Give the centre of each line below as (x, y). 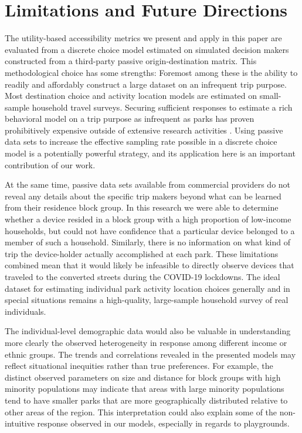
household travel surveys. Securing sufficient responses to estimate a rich (162, 107)
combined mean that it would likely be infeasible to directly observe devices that (150, 265)
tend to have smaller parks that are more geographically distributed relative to (146, 400)
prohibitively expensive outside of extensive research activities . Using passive (144, 130)
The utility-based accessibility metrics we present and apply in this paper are (143, 38)
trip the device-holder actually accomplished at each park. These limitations (142, 253)
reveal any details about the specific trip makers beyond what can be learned (143, 196)
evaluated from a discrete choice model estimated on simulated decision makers (147, 49)
